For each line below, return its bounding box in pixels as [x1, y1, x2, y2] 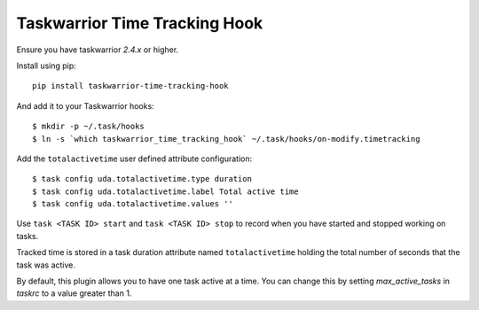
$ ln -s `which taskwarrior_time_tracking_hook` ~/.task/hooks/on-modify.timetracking [32, 134, 420, 143]
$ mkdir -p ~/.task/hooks [32, 121, 145, 132]
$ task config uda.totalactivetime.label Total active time [32, 186, 299, 197]
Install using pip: [16, 60, 77, 71]
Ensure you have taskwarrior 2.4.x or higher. [16, 44, 179, 55]
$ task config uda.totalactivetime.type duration [32, 174, 253, 184]
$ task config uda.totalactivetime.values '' [32, 199, 234, 209]
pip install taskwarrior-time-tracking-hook [32, 81, 230, 91]
